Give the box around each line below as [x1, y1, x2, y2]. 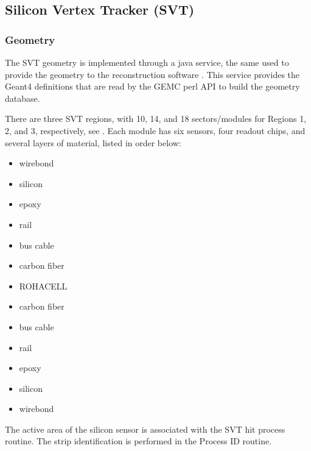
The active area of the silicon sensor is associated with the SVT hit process [5, 422, 285, 435]
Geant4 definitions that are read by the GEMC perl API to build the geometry [5, 80, 300, 93]
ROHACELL [19, 279, 68, 292]
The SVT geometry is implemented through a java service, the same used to [5, 56, 289, 68]
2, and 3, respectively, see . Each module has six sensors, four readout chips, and [5, 124, 306, 137]
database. [5, 91, 40, 104]
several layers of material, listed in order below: [5, 136, 181, 149]
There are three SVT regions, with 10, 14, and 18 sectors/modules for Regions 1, [5, 112, 307, 125]
